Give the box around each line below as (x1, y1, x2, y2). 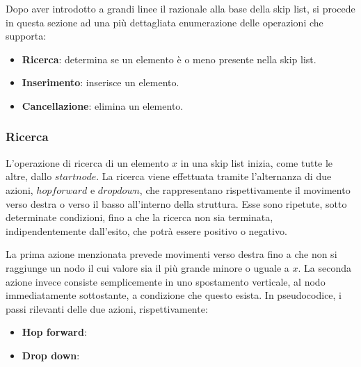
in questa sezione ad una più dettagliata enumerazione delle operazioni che (6, 15, 323, 29)
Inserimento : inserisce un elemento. (22, 75, 179, 90)
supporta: (6, 28, 47, 43)
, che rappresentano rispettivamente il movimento (139, 182, 351, 197)
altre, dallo (6, 169, 52, 183)
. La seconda (298, 260, 351, 275)
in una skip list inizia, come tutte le (180, 155, 333, 170)
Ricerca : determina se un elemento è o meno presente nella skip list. (22, 51, 316, 66)
